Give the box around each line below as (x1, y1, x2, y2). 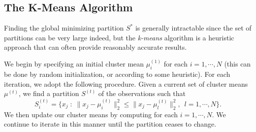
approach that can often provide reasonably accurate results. (4, 42, 187, 52)
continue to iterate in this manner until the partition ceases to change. (4, 119, 217, 129)
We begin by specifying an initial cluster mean (4, 59, 144, 69)
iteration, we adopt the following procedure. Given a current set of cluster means (4, 78, 248, 89)
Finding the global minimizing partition (4, 23, 124, 33)
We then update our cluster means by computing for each (4, 109, 178, 119)
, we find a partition (18, 88, 79, 99)
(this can (224, 59, 251, 69)
